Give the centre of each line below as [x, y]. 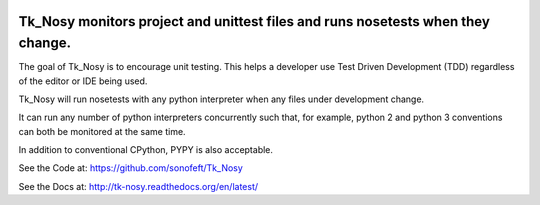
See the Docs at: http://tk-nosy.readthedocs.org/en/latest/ [138, 186]
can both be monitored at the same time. [102, 131]
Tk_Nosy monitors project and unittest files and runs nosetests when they [254, 21]
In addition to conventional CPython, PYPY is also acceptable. [146, 150]
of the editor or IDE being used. [83, 81]
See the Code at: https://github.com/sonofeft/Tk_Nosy [131, 168]
